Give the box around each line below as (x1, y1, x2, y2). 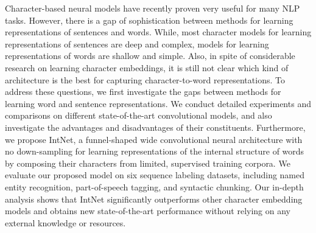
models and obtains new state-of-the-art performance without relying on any (5, 204, 291, 217)
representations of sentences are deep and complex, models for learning (5, 37, 269, 50)
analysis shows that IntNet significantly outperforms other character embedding (5, 192, 303, 205)
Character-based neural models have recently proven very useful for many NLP (5, 2, 300, 14)
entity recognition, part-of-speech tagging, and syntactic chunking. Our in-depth (5, 180, 304, 193)
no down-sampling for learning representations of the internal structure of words (5, 145, 304, 158)
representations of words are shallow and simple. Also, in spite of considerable (5, 49, 295, 62)
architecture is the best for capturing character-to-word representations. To (5, 73, 285, 86)
